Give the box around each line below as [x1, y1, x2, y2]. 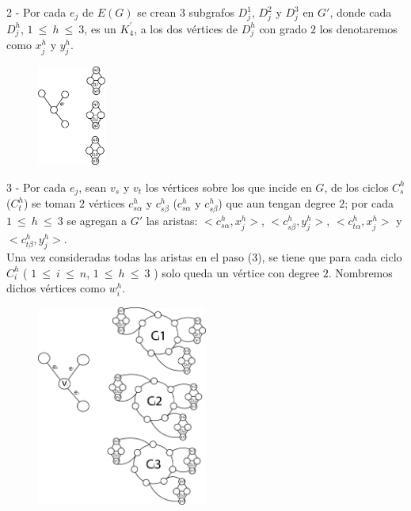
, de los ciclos [324, 178, 389, 195]
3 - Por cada [6, 178, 67, 195]
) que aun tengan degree [218, 195, 336, 212]
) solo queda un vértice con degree [154, 264, 320, 280]
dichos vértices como [6, 280, 105, 296]
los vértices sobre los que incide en [145, 178, 312, 195]
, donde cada [329, 4, 392, 20]
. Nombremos [328, 264, 393, 280]
